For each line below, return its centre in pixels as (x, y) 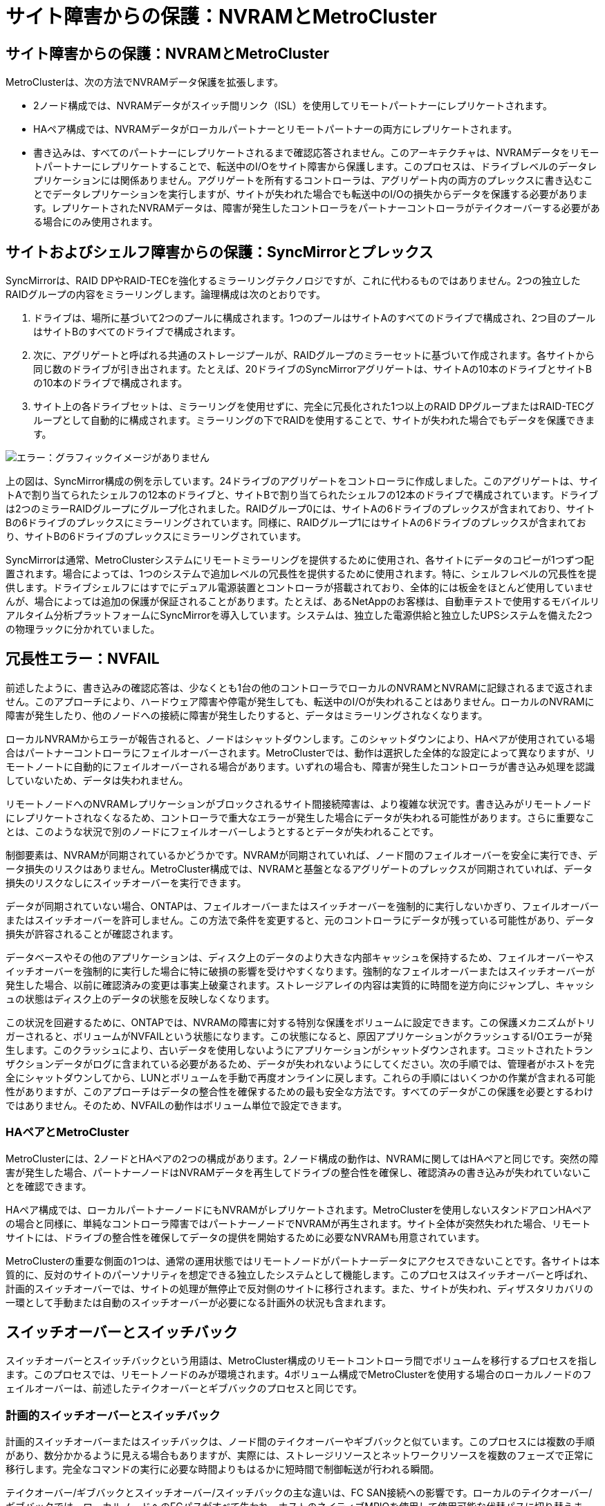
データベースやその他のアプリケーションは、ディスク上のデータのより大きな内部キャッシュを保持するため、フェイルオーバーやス (300, 957)
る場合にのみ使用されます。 (96, 222)
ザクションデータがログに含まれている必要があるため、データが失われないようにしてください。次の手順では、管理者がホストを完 (300, 1063)
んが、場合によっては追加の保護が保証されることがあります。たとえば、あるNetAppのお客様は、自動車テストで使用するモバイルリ (303, 602)
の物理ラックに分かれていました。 (83, 629)
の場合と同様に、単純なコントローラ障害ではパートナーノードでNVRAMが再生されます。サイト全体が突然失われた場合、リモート (298, 1223)
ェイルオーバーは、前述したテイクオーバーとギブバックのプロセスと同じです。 (184, 1388)
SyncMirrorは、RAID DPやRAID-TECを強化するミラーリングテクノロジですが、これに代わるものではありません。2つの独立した (293, 281)
